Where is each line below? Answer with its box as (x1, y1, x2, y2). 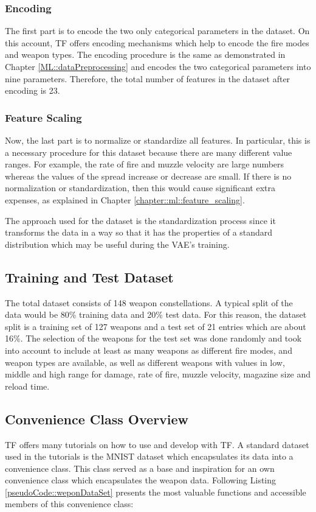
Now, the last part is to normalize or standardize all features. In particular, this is (5, 134, 311, 146)
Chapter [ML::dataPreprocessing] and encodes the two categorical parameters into (5, 60, 311, 72)
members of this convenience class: (5, 497, 134, 510)
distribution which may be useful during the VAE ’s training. (5, 237, 230, 250)
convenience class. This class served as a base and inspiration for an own (5, 461, 275, 474)
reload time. (5, 379, 50, 392)
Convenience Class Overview (5, 409, 189, 428)
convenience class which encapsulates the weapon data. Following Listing (5, 474, 276, 486)
